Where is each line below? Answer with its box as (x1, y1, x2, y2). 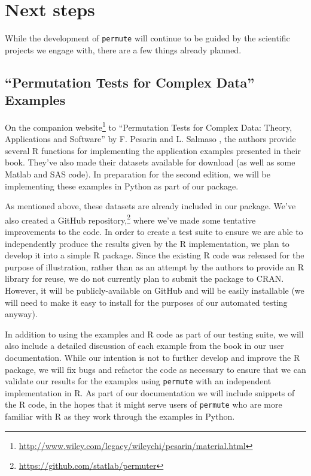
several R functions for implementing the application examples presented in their (5, 144, 301, 156)
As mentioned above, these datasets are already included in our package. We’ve (5, 200, 296, 212)
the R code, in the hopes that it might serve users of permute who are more (5, 398, 282, 411)
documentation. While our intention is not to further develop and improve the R (5, 351, 300, 363)
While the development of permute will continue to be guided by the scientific (5, 32, 290, 44)
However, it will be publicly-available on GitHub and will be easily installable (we (5, 284, 304, 296)
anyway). (5, 308, 38, 320)
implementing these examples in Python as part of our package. (5, 179, 239, 192)
